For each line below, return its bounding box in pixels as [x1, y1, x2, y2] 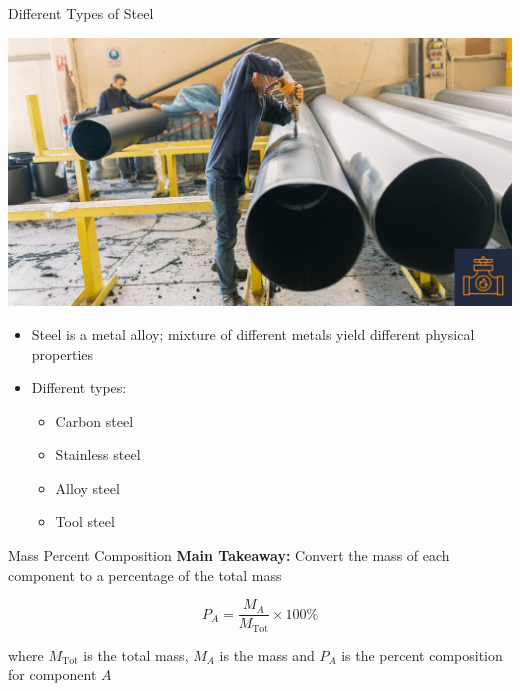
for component [8, 664, 97, 685]
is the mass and [219, 644, 315, 665]
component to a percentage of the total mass [8, 564, 282, 585]
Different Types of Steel [8, 3, 154, 23]
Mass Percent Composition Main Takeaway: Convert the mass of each [8, 545, 450, 566]
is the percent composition [341, 644, 503, 665]
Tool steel [55, 511, 115, 532]
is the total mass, [83, 644, 189, 665]
